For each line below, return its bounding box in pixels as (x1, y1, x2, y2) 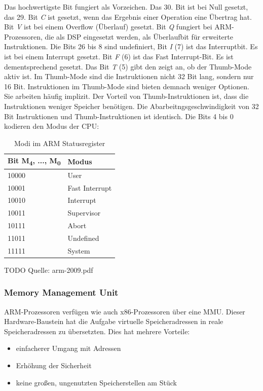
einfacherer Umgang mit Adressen (16, 343, 121, 353)
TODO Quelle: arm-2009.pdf (4, 264, 93, 275)
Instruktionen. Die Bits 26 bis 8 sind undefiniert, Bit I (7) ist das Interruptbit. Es (4, 41, 258, 52)
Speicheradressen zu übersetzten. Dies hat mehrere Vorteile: (4, 326, 190, 336)
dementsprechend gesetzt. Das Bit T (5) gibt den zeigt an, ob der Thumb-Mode (4, 61, 252, 72)
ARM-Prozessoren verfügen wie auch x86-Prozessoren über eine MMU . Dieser (4, 306, 245, 316)
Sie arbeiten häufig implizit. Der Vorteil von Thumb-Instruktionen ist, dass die (4, 91, 249, 101)
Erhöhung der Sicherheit (16, 360, 92, 371)
